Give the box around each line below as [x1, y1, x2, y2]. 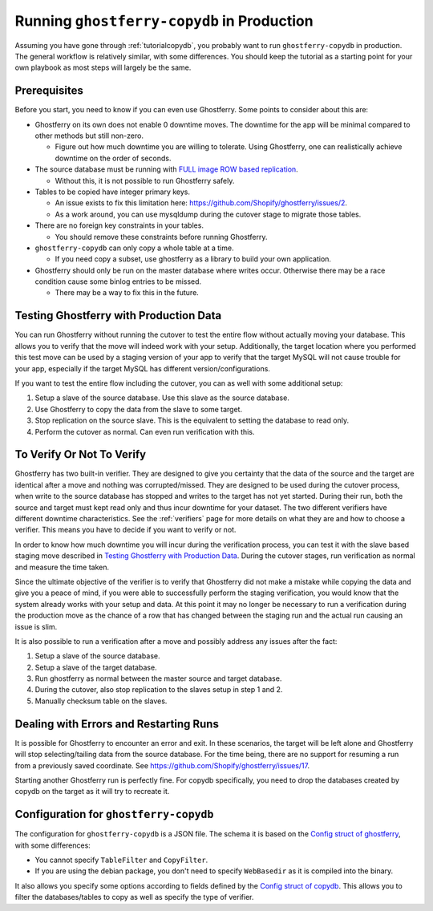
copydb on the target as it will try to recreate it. [14, 787, 170, 796]
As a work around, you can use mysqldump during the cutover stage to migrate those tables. [55, 209, 362, 219]
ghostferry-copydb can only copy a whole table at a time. [34, 243, 234, 253]
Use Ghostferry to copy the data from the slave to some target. [34, 404, 243, 414]
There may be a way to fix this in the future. [55, 288, 200, 298]
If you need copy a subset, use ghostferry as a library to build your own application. [55, 254, 332, 264]
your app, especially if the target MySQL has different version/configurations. [14, 363, 270, 373]
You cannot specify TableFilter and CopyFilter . [34, 855, 208, 864]
